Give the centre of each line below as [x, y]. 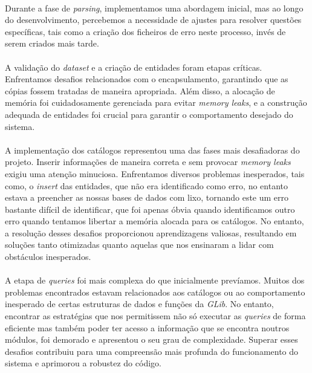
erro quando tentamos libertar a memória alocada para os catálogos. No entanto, [154, 221]
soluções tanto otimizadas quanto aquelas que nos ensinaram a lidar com [139, 245]
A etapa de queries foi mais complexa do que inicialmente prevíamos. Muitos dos [155, 280]
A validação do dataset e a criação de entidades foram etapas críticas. [134, 67]
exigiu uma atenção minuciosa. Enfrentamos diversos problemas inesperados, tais [155, 173]
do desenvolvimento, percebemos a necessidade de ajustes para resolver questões [153, 20]
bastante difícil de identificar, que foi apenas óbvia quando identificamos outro [150, 209]
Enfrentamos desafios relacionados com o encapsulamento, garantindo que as [147, 79]
